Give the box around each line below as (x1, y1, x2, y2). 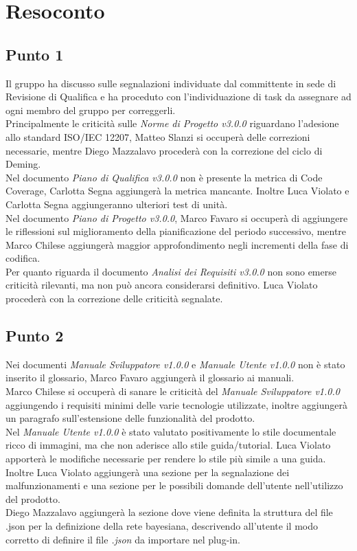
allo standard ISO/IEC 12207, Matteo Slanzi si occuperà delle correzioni (5, 129, 310, 144)
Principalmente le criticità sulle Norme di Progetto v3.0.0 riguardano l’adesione (5, 116, 339, 131)
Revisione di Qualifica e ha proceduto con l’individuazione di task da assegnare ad (5, 89, 352, 104)
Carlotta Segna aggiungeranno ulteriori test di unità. (5, 196, 228, 211)
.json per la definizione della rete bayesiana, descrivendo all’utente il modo (5, 519, 318, 532)
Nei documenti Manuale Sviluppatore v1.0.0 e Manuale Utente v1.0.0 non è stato (5, 357, 345, 371)
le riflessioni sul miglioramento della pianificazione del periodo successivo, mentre (5, 224, 347, 238)
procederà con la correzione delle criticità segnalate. (5, 291, 223, 306)
